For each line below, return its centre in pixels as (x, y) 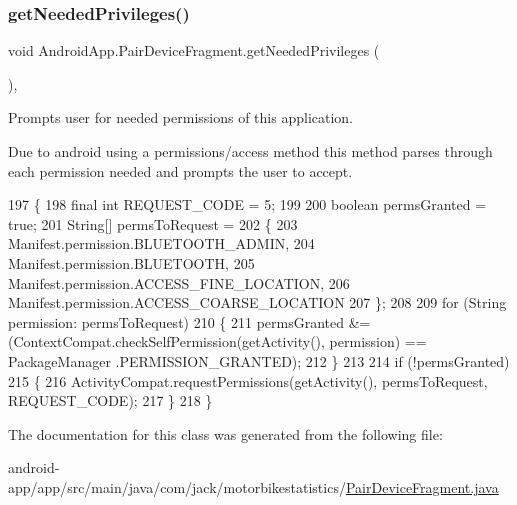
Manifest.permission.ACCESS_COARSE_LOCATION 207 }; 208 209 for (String (257, 302)
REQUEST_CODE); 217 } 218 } (110, 400)
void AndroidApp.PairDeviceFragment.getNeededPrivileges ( (194, 50)
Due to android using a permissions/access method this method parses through (250, 151)
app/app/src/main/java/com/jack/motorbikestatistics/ (177, 486)
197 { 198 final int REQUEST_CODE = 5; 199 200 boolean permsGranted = (247, 204)
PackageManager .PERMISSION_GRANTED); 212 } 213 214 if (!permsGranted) (259, 360)
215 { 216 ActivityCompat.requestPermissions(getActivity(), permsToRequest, (248, 380)
